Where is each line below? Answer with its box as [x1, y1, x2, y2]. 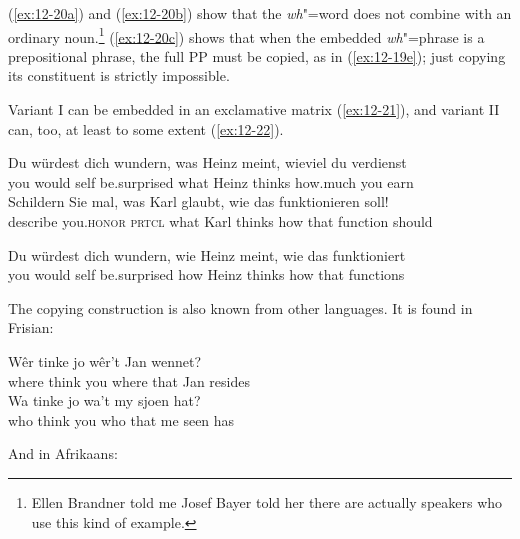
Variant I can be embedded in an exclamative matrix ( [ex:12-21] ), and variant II [8, 99, 500, 120]
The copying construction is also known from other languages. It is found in [8, 297, 473, 318]
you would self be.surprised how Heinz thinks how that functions [8, 264, 405, 285]
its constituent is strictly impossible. [8, 65, 230, 86]
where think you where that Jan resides [8, 370, 250, 391]
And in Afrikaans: [8, 443, 118, 464]
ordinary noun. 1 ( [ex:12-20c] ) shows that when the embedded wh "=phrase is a [8, 23, 485, 47]
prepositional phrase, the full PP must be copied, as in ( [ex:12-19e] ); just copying [8, 45, 506, 66]
